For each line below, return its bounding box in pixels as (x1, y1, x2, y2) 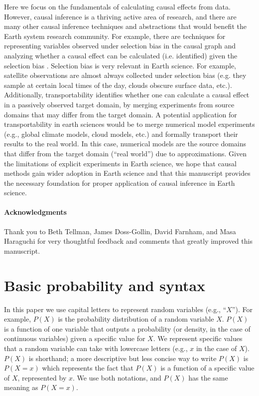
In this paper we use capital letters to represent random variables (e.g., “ (4, 304, 227, 314)
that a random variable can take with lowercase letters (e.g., (4, 343, 188, 353)
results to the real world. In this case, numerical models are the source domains (4, 138, 247, 149)
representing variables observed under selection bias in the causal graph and (4, 40, 236, 51)
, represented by (17, 372, 67, 383)
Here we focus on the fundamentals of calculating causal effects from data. (4, 1, 231, 11)
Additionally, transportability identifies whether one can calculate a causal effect (4, 89, 250, 100)
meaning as (4, 382, 38, 393)
